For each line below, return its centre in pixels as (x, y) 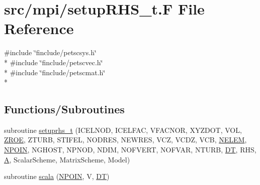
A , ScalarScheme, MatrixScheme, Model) (67, 159)
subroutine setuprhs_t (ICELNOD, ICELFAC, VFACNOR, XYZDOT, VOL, (123, 130)
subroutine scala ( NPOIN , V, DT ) (57, 176)
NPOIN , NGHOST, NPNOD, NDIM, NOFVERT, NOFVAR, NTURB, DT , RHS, (130, 150)
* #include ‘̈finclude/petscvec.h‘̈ (54, 62)
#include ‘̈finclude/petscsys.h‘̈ (50, 52)
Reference (39, 28)
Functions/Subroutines (64, 109)
